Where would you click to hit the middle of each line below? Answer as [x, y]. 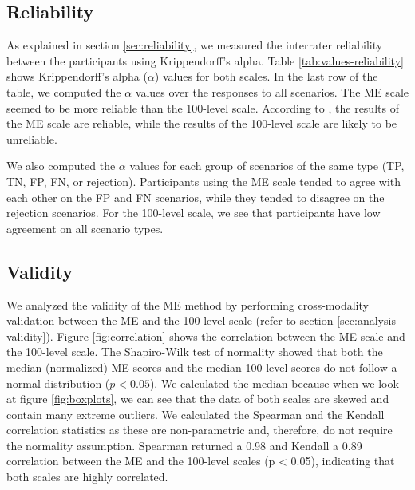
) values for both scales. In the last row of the [266, 76]
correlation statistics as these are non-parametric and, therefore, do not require [200, 430]
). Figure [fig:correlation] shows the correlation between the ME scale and [225, 336]
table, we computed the [64, 91]
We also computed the [61, 166]
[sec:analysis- [368, 320]
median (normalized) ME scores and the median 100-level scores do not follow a [202, 367]
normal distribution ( [58, 383]
